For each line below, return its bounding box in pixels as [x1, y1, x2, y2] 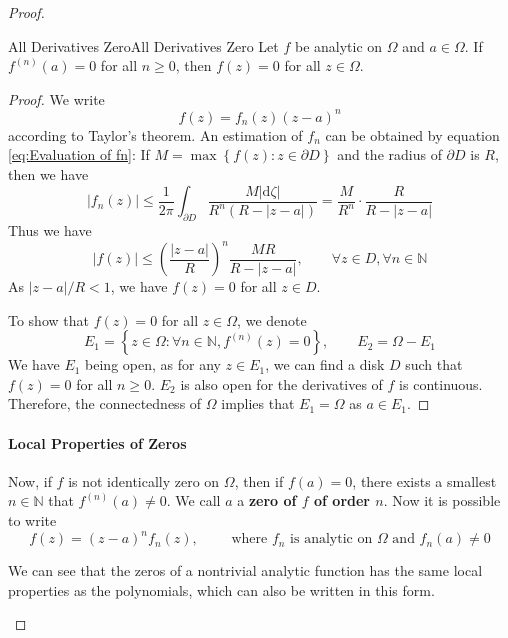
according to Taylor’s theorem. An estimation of [8, 124, 303, 145]
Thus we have [8, 219, 92, 240]
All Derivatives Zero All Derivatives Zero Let [8, 35, 279, 56]
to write [8, 509, 57, 530]
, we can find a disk [265, 354, 385, 375]
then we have [8, 164, 89, 185]
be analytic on [294, 35, 383, 56]
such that [405, 354, 463, 375]
